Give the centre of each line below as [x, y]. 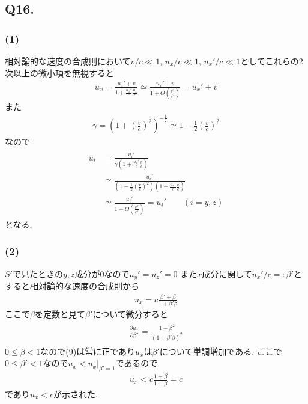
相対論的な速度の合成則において [68, 61]
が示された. [76, 393]
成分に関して [227, 273]
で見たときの [38, 273]
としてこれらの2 [272, 61]
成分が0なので [102, 273]
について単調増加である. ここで [221, 351]
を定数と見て [60, 314]
